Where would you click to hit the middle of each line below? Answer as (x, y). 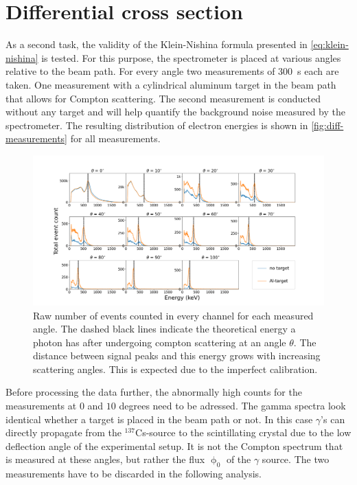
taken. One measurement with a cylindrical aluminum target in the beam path (171, 84)
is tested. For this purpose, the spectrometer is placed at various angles (191, 57)
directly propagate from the (64, 432)
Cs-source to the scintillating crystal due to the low (243, 432)
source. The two (296, 459)
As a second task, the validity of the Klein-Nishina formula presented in (157, 44)
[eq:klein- (330, 44)
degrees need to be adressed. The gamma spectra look (232, 406)
